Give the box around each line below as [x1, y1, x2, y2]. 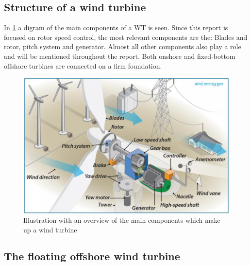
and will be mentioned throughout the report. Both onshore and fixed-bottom [4, 51, 235, 61]
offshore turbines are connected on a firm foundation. [4, 60, 162, 71]
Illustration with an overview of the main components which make [23, 215, 220, 225]
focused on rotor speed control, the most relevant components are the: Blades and [4, 32, 248, 42]
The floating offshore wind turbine [4, 248, 180, 263]
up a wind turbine [23, 224, 77, 234]
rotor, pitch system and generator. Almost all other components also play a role [4, 41, 241, 52]
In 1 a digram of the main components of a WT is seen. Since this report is [4, 22, 228, 33]
